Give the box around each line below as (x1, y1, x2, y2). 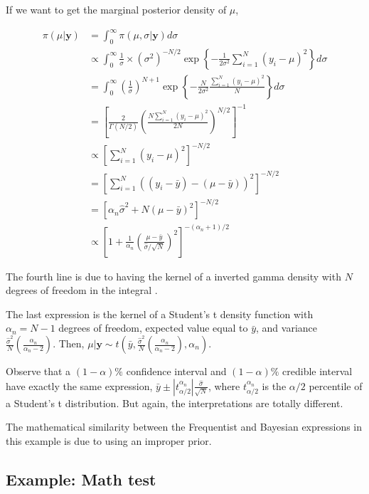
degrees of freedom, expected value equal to (58, 320, 248, 335)
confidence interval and (126, 364, 227, 379)
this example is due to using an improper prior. (6, 433, 212, 448)
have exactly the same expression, (6, 378, 153, 393)
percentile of (309, 378, 363, 393)
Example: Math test (6, 468, 156, 490)
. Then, (53, 336, 85, 351)
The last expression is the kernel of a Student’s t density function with (6, 306, 314, 321)
